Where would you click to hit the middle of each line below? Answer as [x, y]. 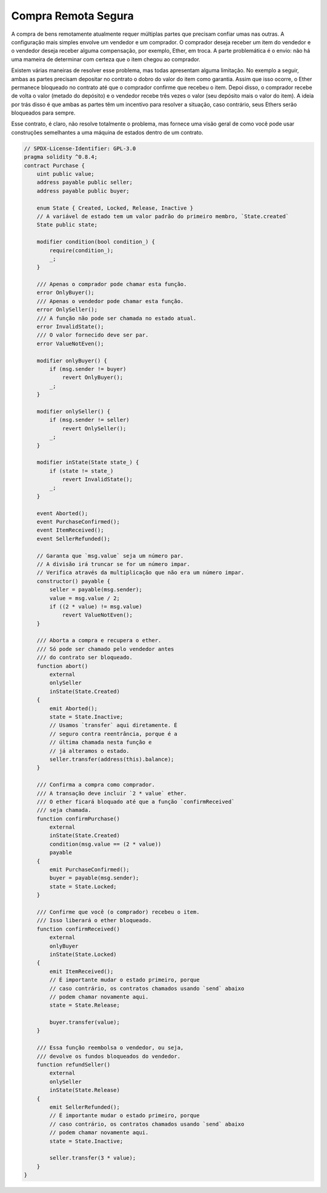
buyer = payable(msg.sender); [94, 878]
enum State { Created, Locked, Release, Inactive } [115, 208]
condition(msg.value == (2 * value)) [105, 844]
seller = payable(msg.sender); [96, 590]
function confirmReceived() [78, 929]
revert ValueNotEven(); [97, 615]
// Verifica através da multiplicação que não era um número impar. [140, 573]
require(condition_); [81, 250]
